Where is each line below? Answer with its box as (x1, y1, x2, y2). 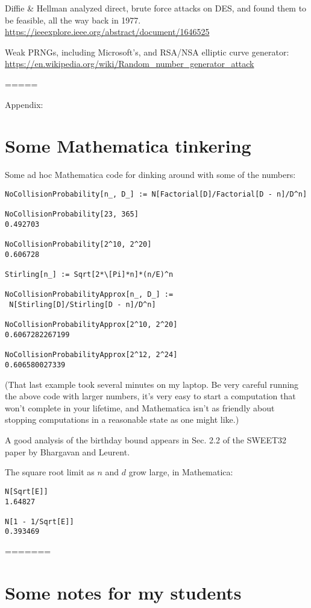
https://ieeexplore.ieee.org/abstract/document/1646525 (5, 25, 210, 38)
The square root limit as (5, 466, 95, 478)
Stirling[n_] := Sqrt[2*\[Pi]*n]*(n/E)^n (5, 270, 174, 279)
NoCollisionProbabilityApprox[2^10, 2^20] (5, 320, 178, 329)
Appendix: (5, 98, 43, 110)
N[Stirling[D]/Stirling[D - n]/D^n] (9, 300, 156, 309)
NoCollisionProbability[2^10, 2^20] (5, 240, 152, 249)
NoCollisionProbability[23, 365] (5, 210, 139, 219)
